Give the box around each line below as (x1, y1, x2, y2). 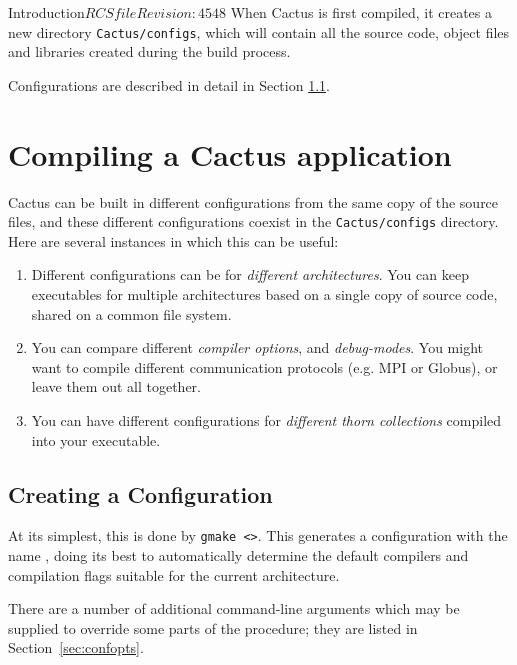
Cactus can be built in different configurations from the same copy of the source (8, 191, 499, 212)
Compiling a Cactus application (8, 133, 452, 174)
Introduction (8, 2, 85, 22)
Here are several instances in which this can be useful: (8, 230, 339, 251)
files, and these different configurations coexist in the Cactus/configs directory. (8, 211, 499, 232)
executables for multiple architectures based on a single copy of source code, (31, 284, 498, 304)
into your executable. (31, 429, 161, 450)
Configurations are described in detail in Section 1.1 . (8, 74, 330, 95)
